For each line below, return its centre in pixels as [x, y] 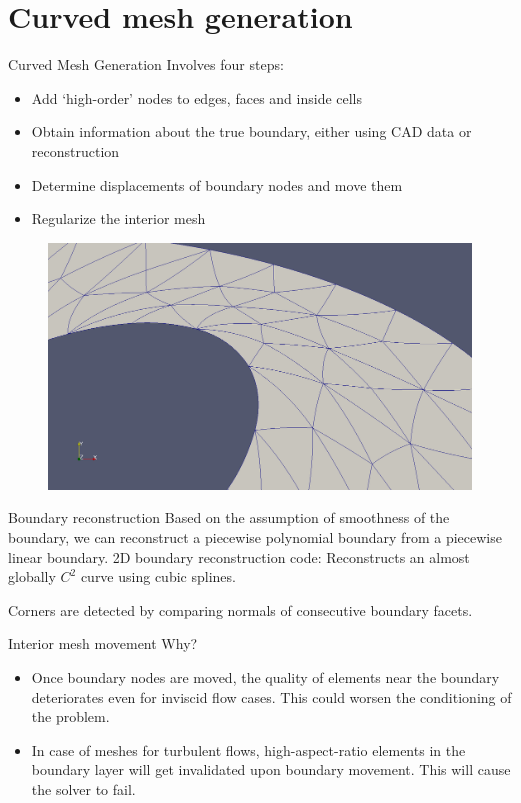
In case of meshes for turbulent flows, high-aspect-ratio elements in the [248, 749]
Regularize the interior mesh [118, 218]
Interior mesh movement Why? [103, 643]
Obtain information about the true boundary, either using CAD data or [251, 131]
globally [32, 576]
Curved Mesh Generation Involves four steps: [146, 64]
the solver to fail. [83, 789]
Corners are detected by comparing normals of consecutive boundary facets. [240, 609]
